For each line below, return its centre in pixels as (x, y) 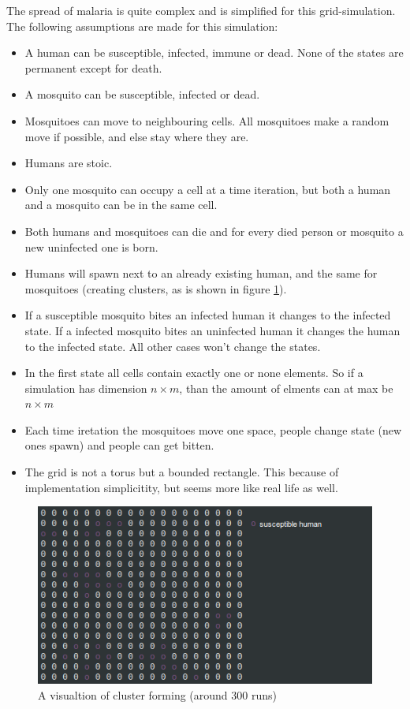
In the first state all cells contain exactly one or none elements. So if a (194, 373)
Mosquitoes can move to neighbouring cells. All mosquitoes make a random (207, 120)
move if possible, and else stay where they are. (137, 136)
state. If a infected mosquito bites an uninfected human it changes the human (212, 330)
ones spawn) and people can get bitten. (119, 445)
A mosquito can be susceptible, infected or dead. (142, 94)
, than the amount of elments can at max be (286, 388)
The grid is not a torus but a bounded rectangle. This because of (182, 472)
